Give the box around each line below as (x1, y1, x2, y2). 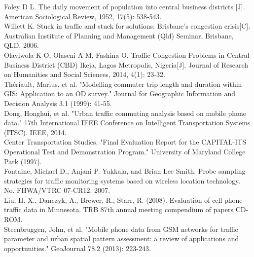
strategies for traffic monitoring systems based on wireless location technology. (4, 175, 241, 185)
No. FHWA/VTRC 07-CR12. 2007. (4, 185, 110, 195)
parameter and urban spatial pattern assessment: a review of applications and (4, 233, 239, 244)
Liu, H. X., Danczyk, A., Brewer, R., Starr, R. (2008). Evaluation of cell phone (4, 194, 243, 205)
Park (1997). (4, 156, 42, 166)
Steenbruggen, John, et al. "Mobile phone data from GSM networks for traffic (4, 223, 238, 234)
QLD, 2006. (4, 40, 39, 50)
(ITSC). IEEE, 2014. (4, 127, 67, 137)
